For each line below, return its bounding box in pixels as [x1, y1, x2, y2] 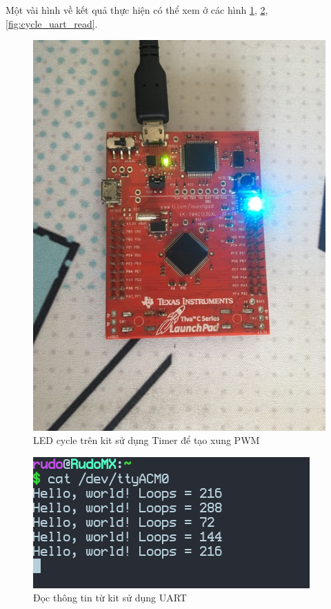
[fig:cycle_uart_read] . [6, 16, 98, 30]
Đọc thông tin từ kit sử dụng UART [33, 590, 187, 605]
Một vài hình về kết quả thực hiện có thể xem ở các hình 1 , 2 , [6, 3, 268, 17]
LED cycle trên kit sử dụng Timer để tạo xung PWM [33, 433, 260, 447]
